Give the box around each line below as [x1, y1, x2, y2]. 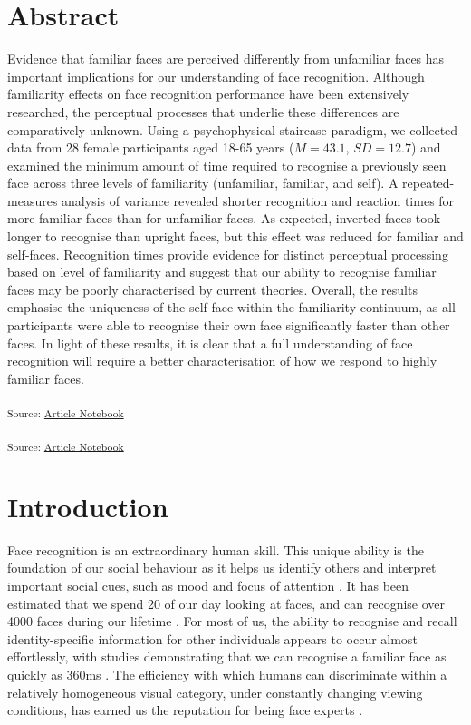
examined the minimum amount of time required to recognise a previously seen [7, 155, 447, 174]
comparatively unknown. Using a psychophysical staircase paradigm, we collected [7, 120, 458, 139]
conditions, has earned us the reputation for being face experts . [7, 701, 363, 720]
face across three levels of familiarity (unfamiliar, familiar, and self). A [7, 173, 399, 192]
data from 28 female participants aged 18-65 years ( [7, 138, 294, 157]
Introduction [7, 487, 168, 524]
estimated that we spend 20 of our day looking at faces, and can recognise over [7, 593, 446, 612]
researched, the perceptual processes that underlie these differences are [7, 102, 399, 121]
